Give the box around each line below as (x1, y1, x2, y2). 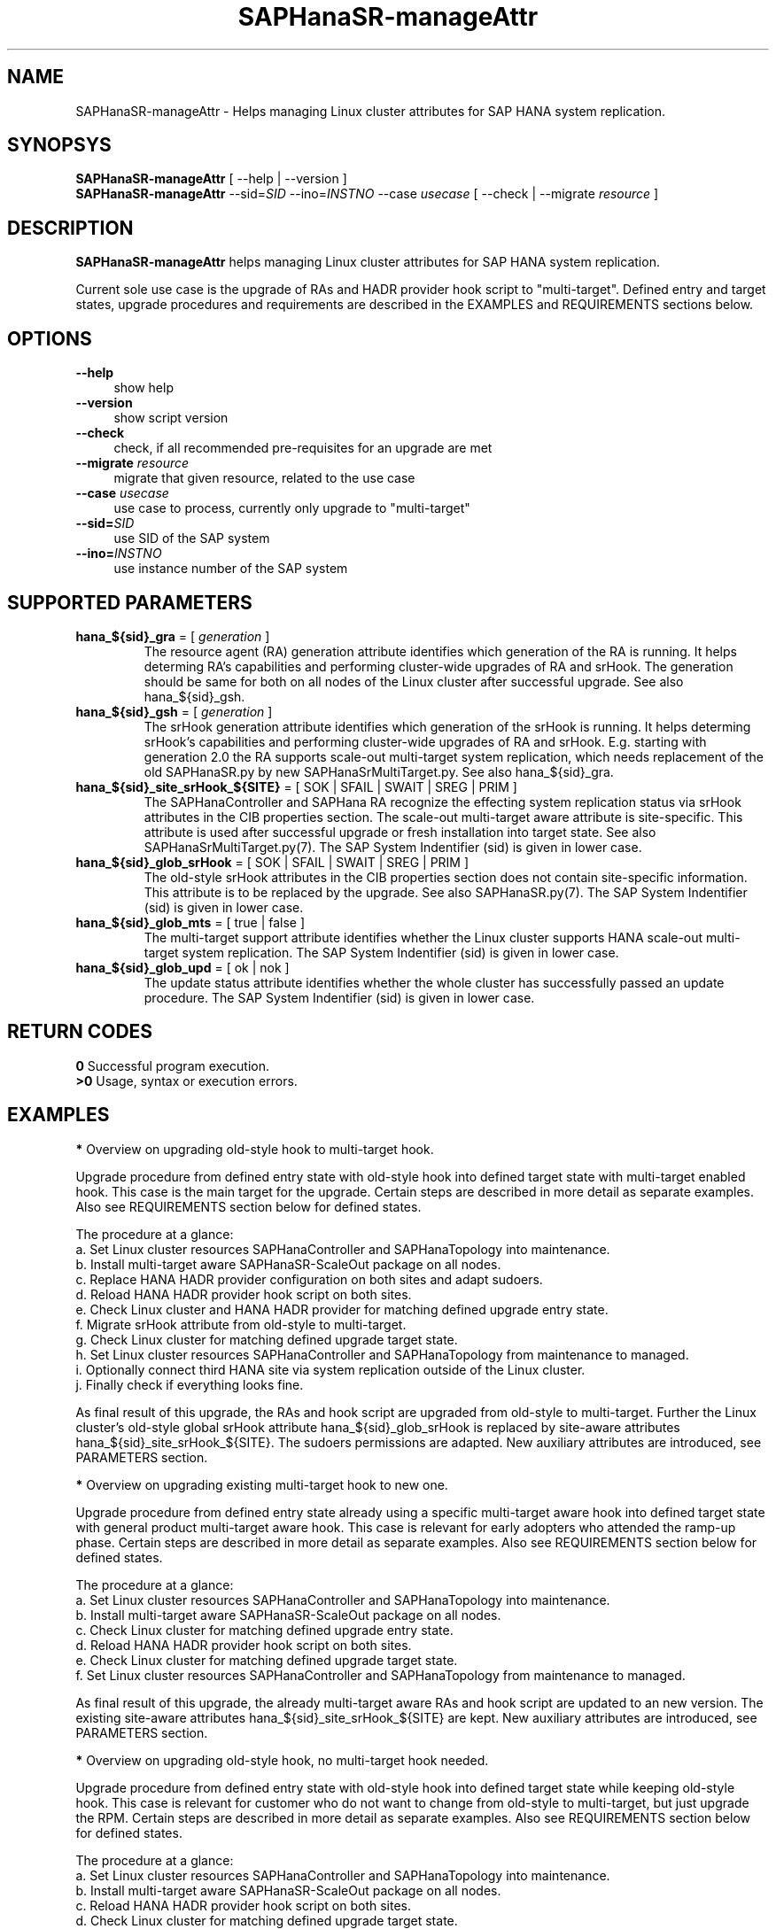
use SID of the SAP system (113, 531, 270, 546)
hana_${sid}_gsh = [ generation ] (75, 703, 273, 719)
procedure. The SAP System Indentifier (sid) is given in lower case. (144, 989, 535, 1005)
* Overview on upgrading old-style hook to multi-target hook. (75, 1141, 434, 1157)
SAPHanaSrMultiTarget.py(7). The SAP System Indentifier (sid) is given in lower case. (144, 839, 642, 855)
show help (113, 380, 174, 396)
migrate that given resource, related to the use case (113, 470, 415, 486)
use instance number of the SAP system (113, 561, 348, 577)
